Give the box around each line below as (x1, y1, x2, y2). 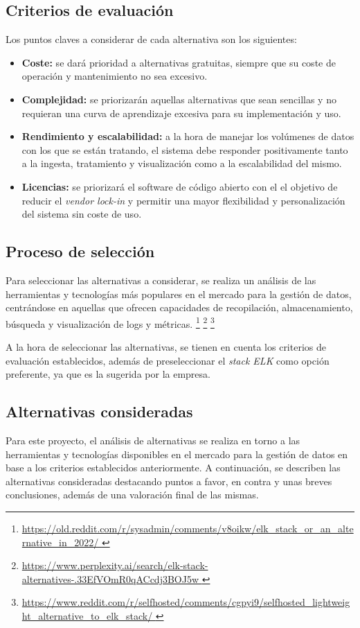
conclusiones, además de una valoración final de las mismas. (6, 487, 259, 502)
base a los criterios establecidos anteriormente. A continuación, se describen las (6, 460, 341, 475)
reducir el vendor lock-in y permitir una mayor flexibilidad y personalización (21, 193, 345, 207)
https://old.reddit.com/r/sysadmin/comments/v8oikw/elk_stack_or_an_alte (21, 521, 354, 535)
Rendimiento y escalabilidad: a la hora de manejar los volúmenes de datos (21, 129, 354, 143)
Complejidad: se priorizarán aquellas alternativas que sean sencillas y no (21, 91, 336, 106)
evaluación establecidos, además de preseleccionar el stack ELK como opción (6, 353, 330, 367)
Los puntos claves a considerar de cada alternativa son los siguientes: (6, 32, 297, 46)
